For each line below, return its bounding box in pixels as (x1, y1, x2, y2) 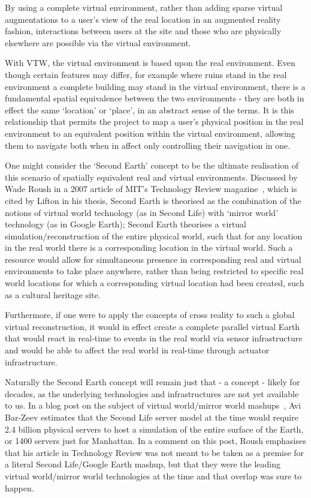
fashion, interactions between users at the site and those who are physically (5, 25, 282, 37)
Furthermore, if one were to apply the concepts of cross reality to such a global (5, 308, 295, 321)
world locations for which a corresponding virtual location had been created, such (5, 277, 304, 289)
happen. (5, 481, 34, 494)
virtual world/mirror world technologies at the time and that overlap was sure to (5, 469, 302, 482)
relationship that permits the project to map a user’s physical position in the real (5, 115, 304, 128)
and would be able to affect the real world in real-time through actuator (5, 344, 270, 356)
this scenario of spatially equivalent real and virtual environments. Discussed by (5, 170, 298, 183)
